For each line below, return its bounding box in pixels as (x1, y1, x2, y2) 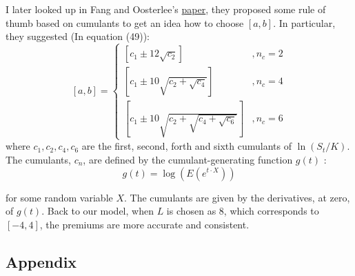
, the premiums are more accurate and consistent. (39, 217, 250, 231)
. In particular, (273, 15, 336, 30)
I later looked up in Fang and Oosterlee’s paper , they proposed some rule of (6, 2, 326, 16)
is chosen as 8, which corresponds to (166, 204, 319, 218)
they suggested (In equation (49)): (6, 29, 150, 43)
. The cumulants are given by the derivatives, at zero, (124, 190, 350, 204)
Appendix (6, 250, 77, 272)
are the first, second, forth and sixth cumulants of (81, 139, 292, 153)
